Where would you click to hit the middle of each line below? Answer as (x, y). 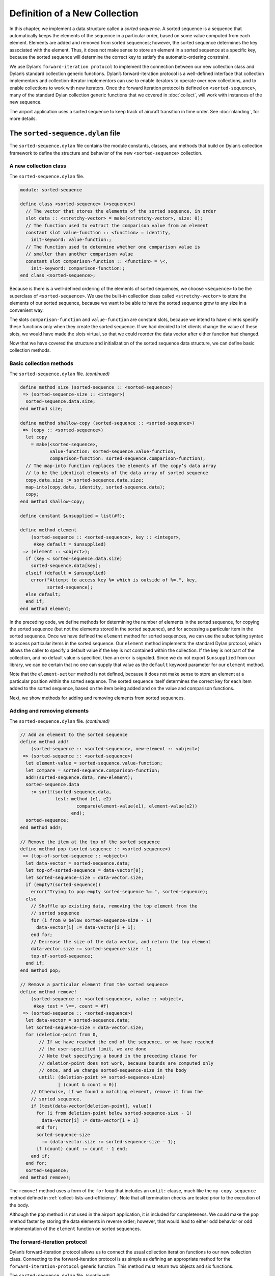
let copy (36, 437)
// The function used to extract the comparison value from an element (117, 225)
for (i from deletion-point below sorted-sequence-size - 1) (114, 1113)
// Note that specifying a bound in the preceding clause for (118, 1056)
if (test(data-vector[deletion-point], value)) (91, 1106)
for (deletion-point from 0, (62, 1035)
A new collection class (38, 166)
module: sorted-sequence (51, 190)
